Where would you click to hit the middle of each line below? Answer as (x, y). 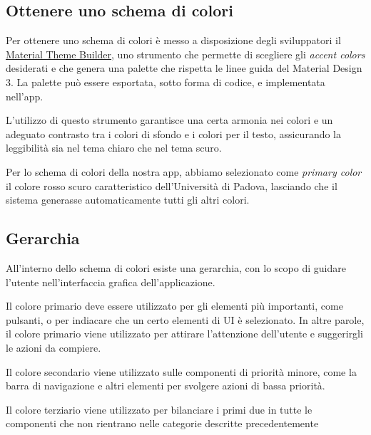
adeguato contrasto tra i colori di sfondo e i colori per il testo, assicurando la (174, 133)
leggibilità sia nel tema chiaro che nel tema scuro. (114, 148)
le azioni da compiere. (54, 347)
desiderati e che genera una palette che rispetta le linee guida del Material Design (184, 68)
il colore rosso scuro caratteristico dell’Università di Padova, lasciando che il (172, 185)
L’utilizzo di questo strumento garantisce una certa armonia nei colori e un (169, 120)
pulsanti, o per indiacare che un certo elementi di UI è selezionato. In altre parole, (185, 319)
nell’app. (25, 96)
